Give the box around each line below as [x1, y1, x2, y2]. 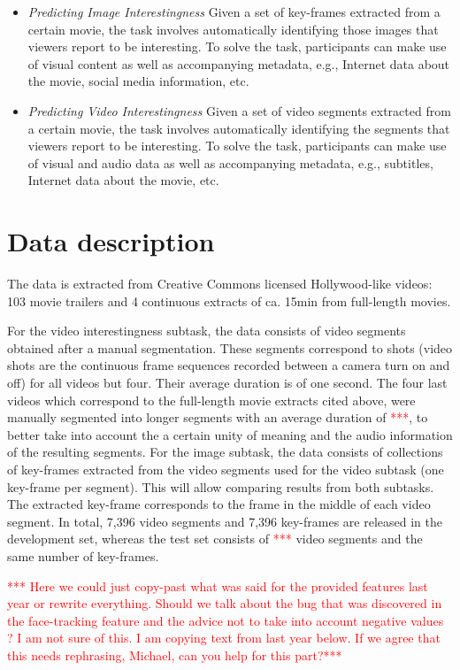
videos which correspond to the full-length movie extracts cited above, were [7, 390, 416, 409]
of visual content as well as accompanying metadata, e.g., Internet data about [27, 54, 450, 73]
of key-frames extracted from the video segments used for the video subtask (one [7, 460, 444, 478]
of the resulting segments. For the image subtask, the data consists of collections [7, 443, 443, 461]
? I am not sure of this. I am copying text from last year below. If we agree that [7, 628, 441, 647]
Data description [7, 223, 215, 259]
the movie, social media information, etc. [27, 72, 249, 90]
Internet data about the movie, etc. [27, 171, 219, 189]
